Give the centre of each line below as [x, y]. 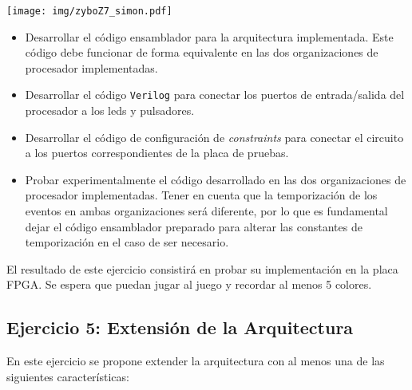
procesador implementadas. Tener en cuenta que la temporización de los [201, 195]
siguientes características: [68, 376]
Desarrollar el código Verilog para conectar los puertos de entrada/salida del [215, 95]
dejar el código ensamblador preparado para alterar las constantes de [194, 226]
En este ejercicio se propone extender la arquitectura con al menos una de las [196, 361]
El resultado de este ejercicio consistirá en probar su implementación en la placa [202, 268]
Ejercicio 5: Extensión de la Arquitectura [180, 327]
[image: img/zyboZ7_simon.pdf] [89, 11]
